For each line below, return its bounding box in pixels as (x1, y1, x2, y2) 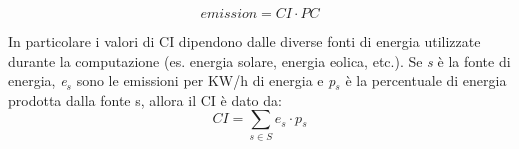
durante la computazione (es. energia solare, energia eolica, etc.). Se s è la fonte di (8, 50, 511, 71)
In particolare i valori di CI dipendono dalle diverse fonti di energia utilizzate (8, 31, 481, 51)
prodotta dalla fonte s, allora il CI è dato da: (8, 89, 282, 110)
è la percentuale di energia (345, 70, 507, 91)
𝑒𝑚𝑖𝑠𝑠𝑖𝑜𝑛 (200, 7, 258, 21)
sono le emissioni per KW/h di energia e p (76, 70, 336, 91)
